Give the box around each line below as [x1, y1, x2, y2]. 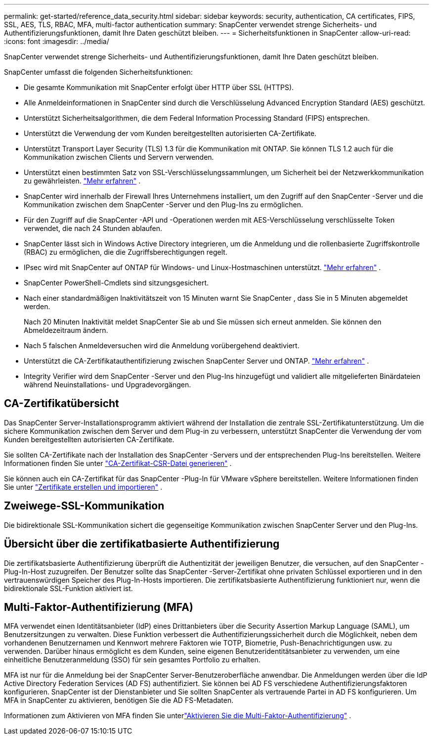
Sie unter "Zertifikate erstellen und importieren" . [4, 482, 163, 491]
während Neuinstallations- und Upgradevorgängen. [24, 380, 191, 389]
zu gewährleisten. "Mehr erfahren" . [24, 177, 141, 185]
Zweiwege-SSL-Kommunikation [4, 500, 165, 512]
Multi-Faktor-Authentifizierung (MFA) [4, 600, 193, 613]
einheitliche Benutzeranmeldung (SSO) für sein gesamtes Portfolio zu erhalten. [4, 655, 260, 664]
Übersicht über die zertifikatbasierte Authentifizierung [4, 538, 280, 551]
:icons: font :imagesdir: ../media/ [4, 37, 109, 46]
